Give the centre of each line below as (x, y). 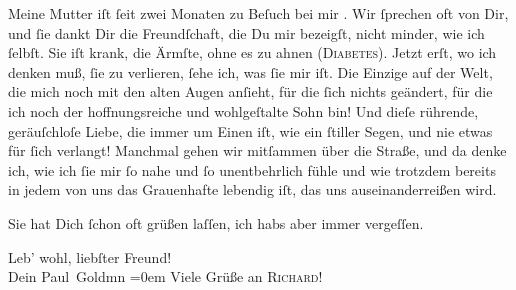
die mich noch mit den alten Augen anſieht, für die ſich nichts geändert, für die (250, 91)
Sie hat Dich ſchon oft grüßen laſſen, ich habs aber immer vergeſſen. (216, 222)
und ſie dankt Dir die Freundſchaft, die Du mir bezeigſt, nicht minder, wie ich (246, 32)
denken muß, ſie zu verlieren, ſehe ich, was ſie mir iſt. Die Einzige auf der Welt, (250, 71)
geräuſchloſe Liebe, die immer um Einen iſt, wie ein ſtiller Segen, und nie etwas (250, 130)
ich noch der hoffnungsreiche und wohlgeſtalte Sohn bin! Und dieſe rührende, (243, 110)
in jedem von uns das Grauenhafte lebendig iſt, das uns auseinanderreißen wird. (252, 189)
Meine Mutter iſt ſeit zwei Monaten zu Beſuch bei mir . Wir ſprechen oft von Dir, (258, 13)
